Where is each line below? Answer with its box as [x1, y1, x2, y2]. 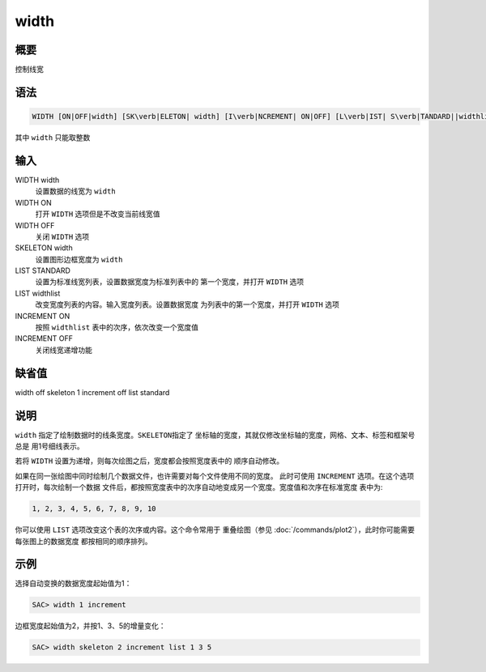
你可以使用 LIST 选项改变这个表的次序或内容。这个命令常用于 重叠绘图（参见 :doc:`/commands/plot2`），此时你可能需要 [15, 525, 416, 534]
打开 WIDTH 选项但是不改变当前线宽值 [35, 209, 161, 219]
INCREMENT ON [15, 311, 70, 321]
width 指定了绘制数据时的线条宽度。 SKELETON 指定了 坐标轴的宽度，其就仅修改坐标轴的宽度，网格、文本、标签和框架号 [15, 430, 416, 440]
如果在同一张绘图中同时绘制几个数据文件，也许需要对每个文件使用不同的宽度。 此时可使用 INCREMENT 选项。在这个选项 [15, 470, 415, 481]
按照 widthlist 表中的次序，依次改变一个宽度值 [35, 322, 198, 332]
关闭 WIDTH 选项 [35, 232, 90, 241]
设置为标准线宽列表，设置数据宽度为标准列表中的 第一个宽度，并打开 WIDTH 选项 [35, 277, 304, 287]
